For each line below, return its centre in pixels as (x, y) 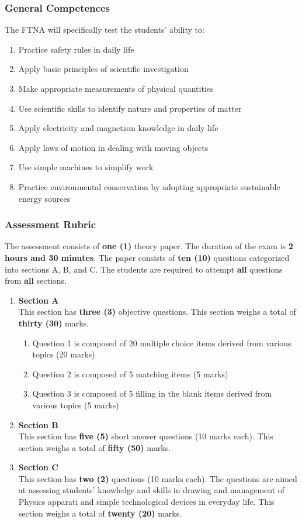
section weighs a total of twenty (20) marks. (100, 513)
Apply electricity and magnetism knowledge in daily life (118, 128)
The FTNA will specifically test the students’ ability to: (105, 30)
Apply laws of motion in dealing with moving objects (113, 147)
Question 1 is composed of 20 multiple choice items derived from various (162, 343)
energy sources (44, 198)
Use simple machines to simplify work (86, 167)
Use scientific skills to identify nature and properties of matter (130, 108)
